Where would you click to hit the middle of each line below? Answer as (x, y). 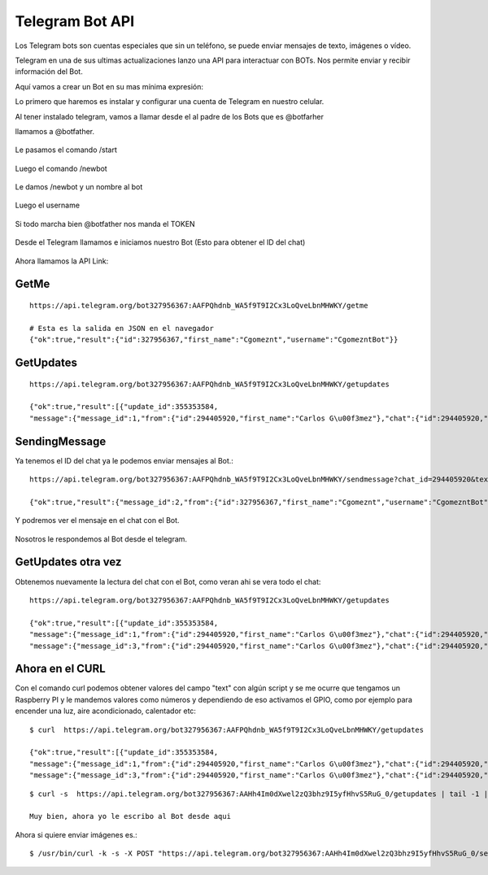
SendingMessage (61, 441)
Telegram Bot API (75, 21)
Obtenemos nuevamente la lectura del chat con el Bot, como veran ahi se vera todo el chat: (168, 581)
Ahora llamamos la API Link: (62, 261)
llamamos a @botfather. (55, 131)
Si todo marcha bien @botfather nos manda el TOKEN (105, 224)
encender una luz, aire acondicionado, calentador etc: (106, 711)
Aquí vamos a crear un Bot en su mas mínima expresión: (109, 86)
